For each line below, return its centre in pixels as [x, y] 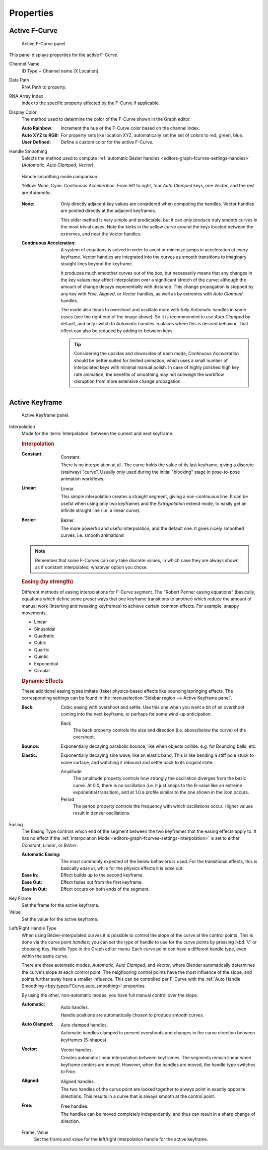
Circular [42, 671]
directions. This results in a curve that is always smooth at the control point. [138, 1096]
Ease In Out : [34, 889]
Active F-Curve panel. [44, 43]
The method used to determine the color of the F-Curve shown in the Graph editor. [106, 119]
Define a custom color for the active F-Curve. [107, 142]
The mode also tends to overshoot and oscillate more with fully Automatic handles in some [154, 310]
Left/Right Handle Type [33, 928]
